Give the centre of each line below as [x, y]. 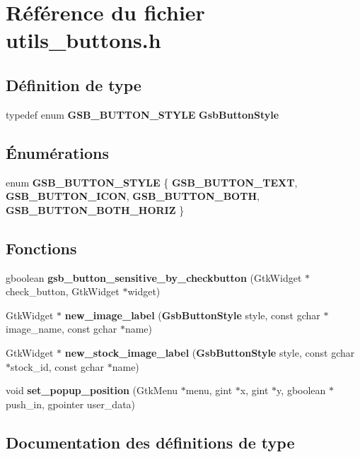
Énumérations [58, 152]
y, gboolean [301, 390]
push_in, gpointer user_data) [71, 404]
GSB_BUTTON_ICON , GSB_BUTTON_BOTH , [133, 196]
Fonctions [41, 248]
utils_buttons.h [83, 40]
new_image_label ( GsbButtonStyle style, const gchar [192, 315]
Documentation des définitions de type [150, 442]
